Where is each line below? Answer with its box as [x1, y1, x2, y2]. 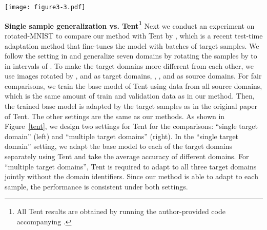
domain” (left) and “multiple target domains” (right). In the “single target [5, 130, 239, 141]
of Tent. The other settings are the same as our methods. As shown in [5, 110, 225, 121]
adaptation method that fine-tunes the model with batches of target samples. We [5, 40, 259, 51]
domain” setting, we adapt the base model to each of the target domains [5, 141, 232, 151]
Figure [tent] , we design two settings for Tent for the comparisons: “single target [5, 121, 258, 131]
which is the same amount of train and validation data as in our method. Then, [5, 90, 255, 101]
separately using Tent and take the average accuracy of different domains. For [5, 151, 249, 162]
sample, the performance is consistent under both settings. [5, 181, 188, 191]
